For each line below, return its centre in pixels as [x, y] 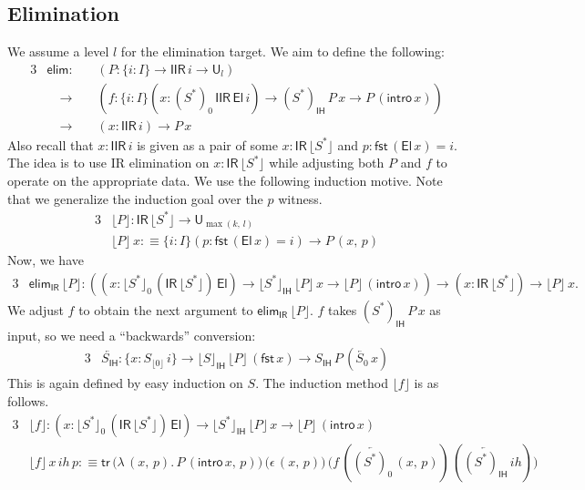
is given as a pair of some [207, 144]
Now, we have [46, 260]
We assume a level [58, 51]
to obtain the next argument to [166, 309]
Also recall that [51, 144]
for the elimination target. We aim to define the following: [283, 51]
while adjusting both [327, 163]
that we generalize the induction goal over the [135, 198]
